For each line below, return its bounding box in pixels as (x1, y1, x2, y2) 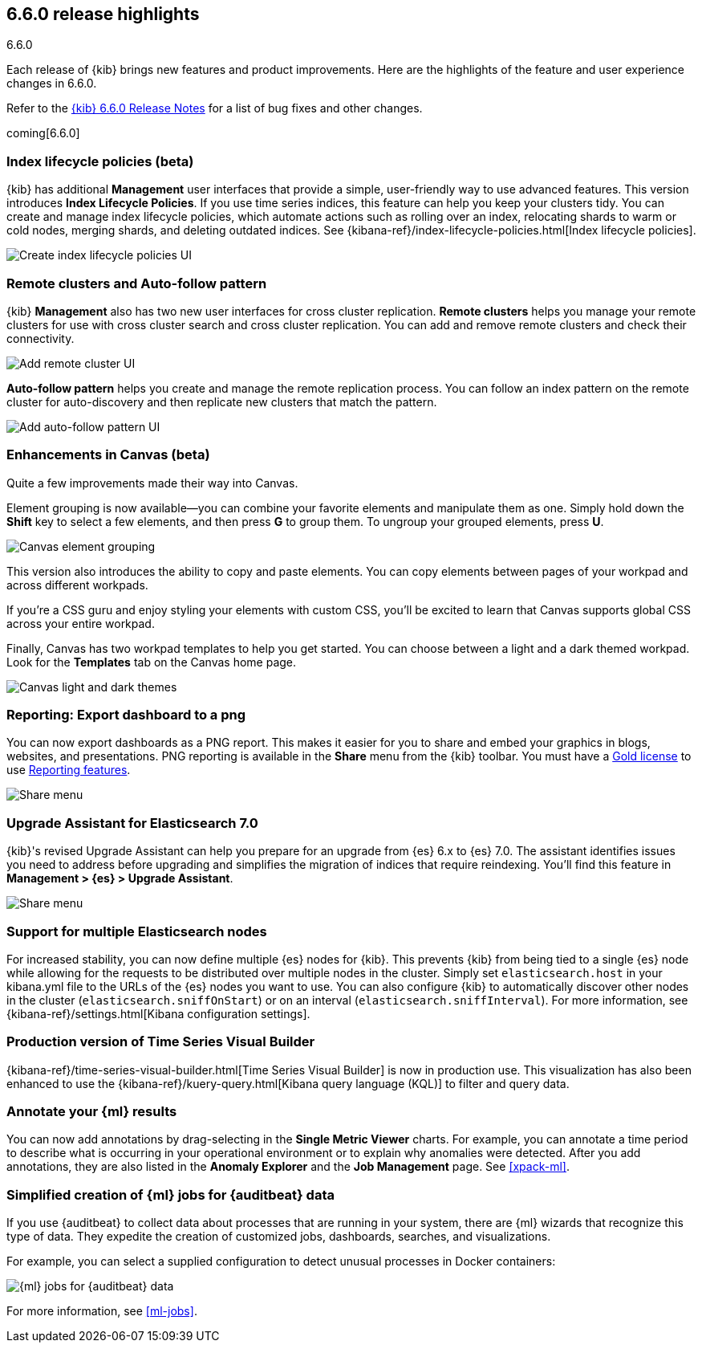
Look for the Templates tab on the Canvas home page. (6, 654, 297, 669)
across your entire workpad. (6, 616, 155, 630)
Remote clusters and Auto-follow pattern (6, 275, 267, 291)
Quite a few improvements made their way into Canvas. (6, 475, 298, 490)
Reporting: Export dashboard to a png (6, 707, 246, 723)
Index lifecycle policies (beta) (6, 153, 194, 169)
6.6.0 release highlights (6, 4, 200, 24)
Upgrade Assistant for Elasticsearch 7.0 (6, 814, 258, 831)
